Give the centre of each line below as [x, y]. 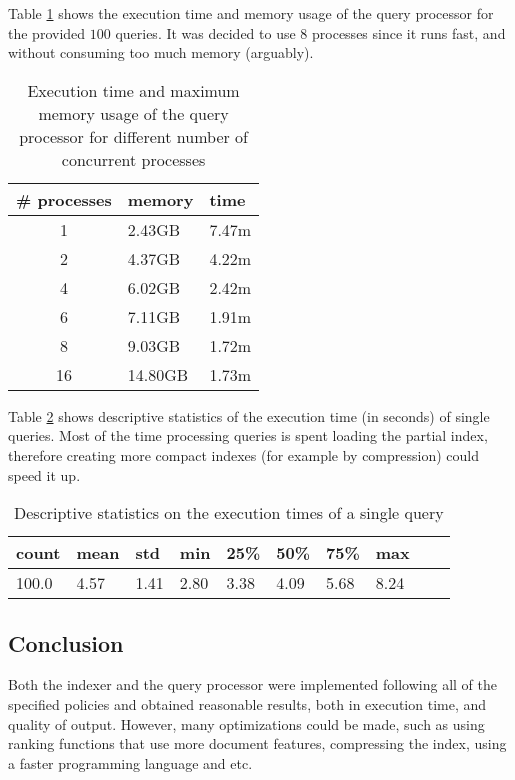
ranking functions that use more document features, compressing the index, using [257, 743]
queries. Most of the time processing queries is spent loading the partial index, [248, 435]
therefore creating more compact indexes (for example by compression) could [243, 454]
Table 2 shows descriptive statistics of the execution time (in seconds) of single [249, 415]
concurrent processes [133, 159]
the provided [47, 32]
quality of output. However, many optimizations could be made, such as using [246, 723]
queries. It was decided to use [205, 32]
